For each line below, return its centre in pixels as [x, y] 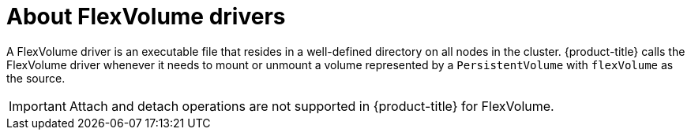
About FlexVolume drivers [146, 17]
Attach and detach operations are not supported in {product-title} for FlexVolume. [312, 106]
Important [38, 106]
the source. [36, 78]
